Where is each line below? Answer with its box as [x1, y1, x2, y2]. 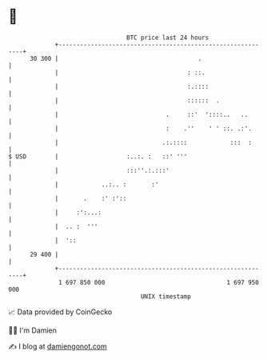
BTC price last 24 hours [126, 34, 209, 42]
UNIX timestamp [140, 292, 192, 301]
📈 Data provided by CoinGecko [8, 307, 113, 317]
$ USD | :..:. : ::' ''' [8, 152, 188, 161]
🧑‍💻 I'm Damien [8, 325, 58, 335]
